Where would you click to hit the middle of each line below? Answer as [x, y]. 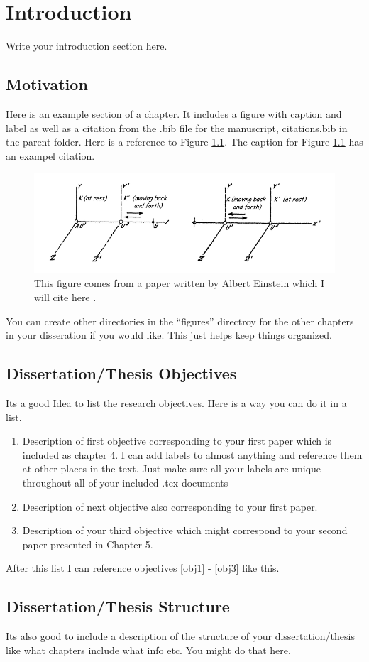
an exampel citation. [50, 155]
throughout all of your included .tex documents [125, 482]
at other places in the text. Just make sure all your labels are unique [172, 468]
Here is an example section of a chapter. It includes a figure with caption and [174, 113]
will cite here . [65, 297]
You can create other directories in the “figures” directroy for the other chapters [180, 321]
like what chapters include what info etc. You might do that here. [148, 650]
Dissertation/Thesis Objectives [121, 373]
